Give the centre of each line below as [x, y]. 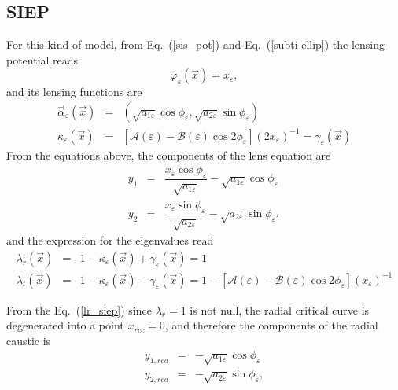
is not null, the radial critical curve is [280, 309]
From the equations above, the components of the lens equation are [169, 155]
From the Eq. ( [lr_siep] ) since [79, 309]
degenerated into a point [65, 325]
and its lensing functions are [74, 92]
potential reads [42, 59]
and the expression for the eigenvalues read [110, 240]
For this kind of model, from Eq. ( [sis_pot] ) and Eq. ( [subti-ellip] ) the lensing [196, 44]
